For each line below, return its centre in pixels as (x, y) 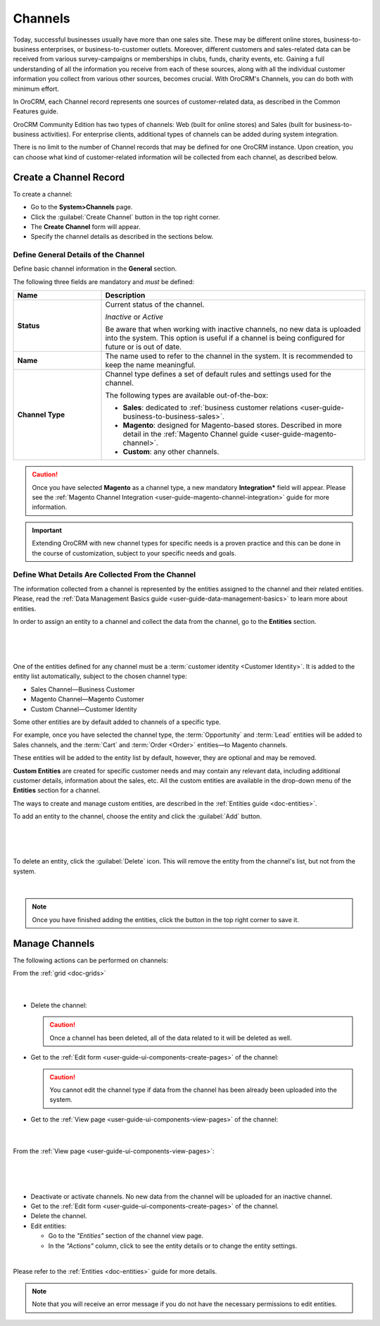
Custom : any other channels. (171, 452)
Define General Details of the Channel (79, 255)
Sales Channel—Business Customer (83, 689)
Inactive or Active (134, 317)
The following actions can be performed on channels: (90, 960)
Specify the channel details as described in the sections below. (122, 237)
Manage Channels (54, 944)
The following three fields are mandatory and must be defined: (104, 281)
